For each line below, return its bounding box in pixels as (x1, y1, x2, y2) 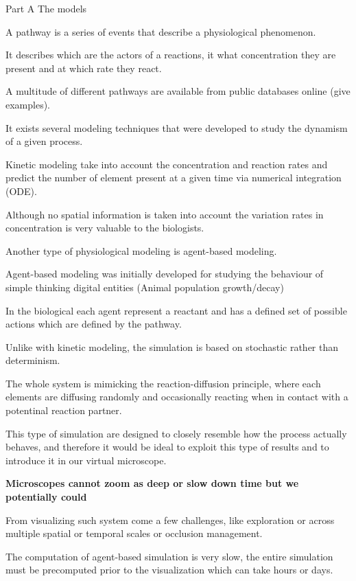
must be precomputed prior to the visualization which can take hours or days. (5, 562, 333, 577)
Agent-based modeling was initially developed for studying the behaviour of (5, 266, 324, 281)
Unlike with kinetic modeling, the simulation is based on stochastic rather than (5, 339, 339, 354)
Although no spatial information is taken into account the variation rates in (5, 207, 324, 221)
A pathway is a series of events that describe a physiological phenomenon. (5, 24, 316, 38)
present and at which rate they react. (5, 60, 162, 75)
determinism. (5, 353, 60, 367)
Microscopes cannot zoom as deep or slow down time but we (5, 476, 299, 490)
